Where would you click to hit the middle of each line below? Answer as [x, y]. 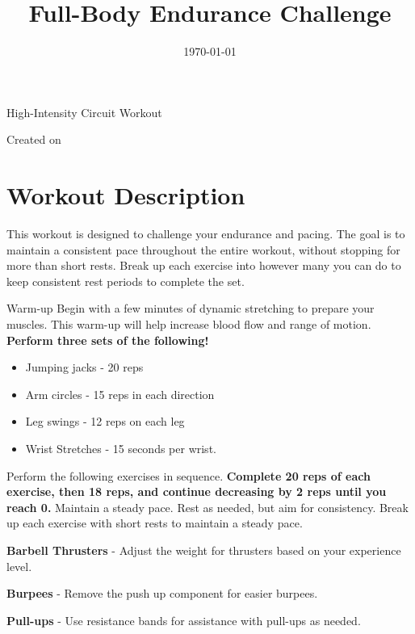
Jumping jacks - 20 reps [84, 367]
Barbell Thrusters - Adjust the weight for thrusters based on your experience [204, 550]
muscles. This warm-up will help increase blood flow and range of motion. [189, 324]
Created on [34, 139]
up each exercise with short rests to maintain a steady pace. [155, 523]
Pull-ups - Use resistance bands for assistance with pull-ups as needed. [184, 620]
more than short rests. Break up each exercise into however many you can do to [204, 265]
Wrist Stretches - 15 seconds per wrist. [121, 448]
